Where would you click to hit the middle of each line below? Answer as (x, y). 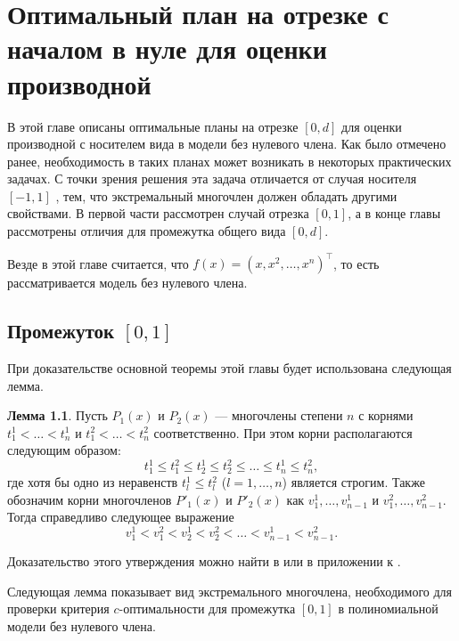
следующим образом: (64, 450)
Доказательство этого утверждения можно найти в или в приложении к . (204, 561)
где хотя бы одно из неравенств (93, 482)
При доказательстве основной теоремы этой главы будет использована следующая (229, 367)
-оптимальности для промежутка (207, 609)
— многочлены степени (279, 415)
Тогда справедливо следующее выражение (121, 517)
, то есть (357, 263)
